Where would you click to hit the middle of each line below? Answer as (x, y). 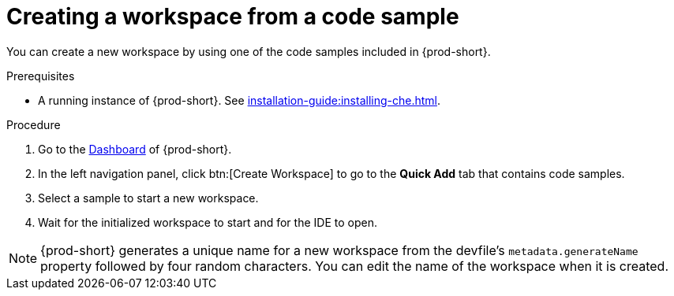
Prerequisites (41, 76)
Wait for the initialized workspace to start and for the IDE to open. (208, 222)
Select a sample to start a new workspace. (148, 198)
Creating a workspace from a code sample (233, 17)
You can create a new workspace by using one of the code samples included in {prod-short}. (249, 51)
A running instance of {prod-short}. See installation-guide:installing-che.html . (239, 100)
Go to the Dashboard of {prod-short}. (135, 149)
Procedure (34, 124)
